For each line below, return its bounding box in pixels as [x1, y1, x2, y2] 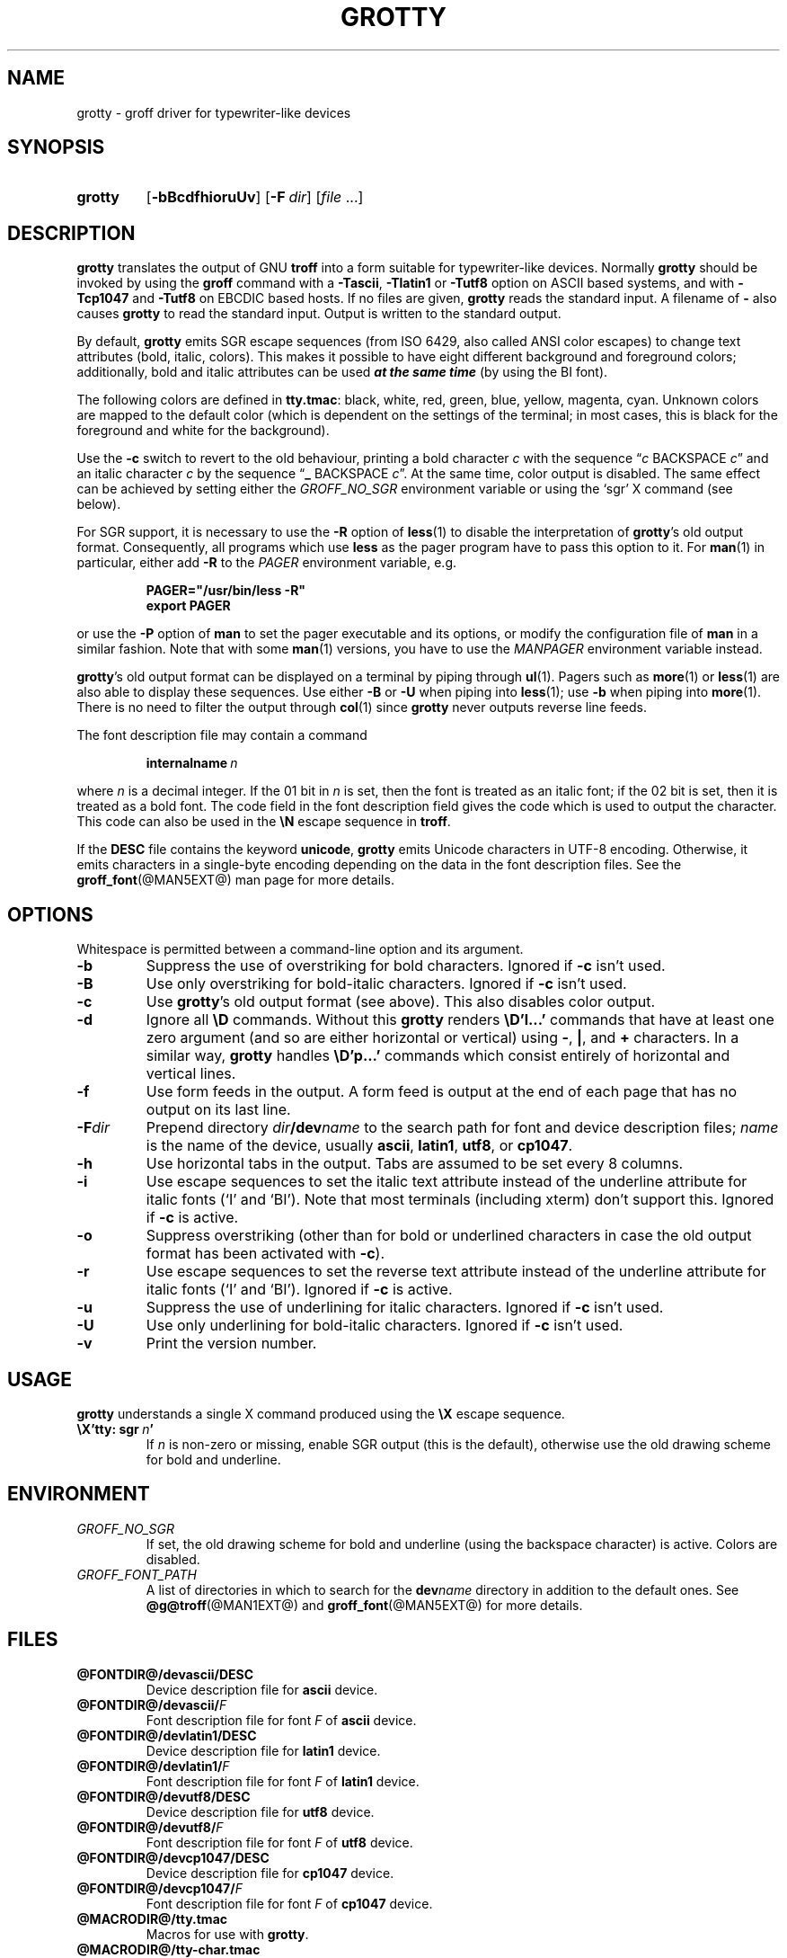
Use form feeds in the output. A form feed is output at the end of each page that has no [146, 1082, 738, 1101]
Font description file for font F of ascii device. [146, 1712, 417, 1728]
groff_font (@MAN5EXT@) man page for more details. [76, 872, 394, 888]
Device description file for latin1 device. [146, 1742, 381, 1758]
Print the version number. [146, 1334, 317, 1353]
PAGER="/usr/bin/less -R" [146, 583, 306, 599]
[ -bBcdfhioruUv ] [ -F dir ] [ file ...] [146, 188, 364, 207]
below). [76, 496, 121, 512]
